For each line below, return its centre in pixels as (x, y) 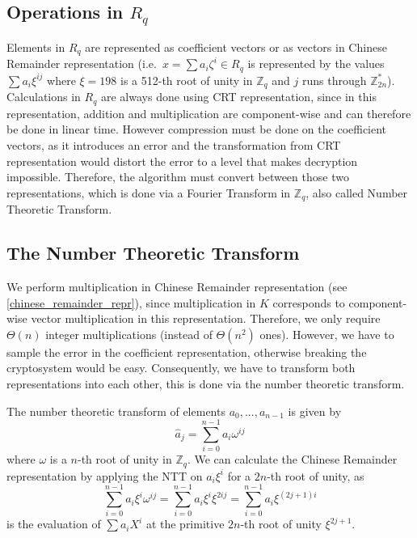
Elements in (36, 47)
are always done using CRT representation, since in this (238, 97)
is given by (315, 411)
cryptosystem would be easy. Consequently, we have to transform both (181, 368)
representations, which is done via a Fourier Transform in (149, 192)
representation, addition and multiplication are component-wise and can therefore (209, 113)
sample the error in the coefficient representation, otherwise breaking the (187, 352)
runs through (334, 80)
